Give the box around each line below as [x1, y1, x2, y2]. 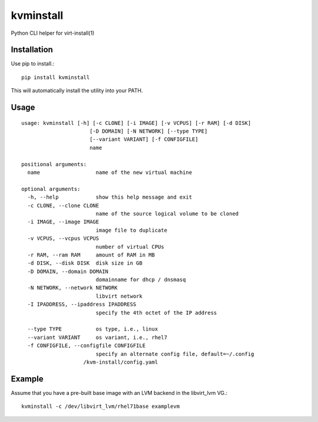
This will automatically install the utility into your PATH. [11, 87, 144, 94]
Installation [11, 45, 53, 55]
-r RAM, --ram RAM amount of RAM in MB [27, 251, 155, 258]
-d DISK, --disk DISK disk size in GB [27, 260, 143, 266]
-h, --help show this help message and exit [27, 194, 193, 200]
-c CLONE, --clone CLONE [27, 202, 100, 209]
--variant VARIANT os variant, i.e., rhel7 [27, 334, 168, 341]
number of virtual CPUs [95, 243, 164, 250]
